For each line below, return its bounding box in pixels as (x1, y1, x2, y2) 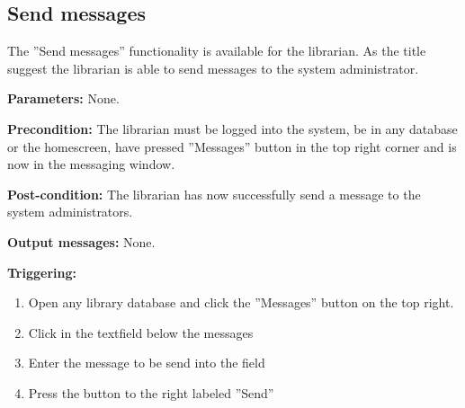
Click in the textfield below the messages (28, 323, 254, 341)
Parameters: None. (7, 89, 120, 108)
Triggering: (7, 262, 76, 281)
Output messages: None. (7, 232, 156, 251)
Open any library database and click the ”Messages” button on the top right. (28, 293, 454, 312)
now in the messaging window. (7, 155, 175, 173)
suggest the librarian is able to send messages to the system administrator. (7, 58, 419, 77)
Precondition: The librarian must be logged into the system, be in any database (7, 119, 458, 137)
